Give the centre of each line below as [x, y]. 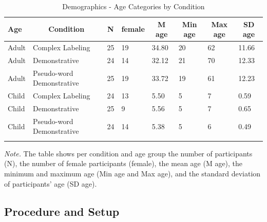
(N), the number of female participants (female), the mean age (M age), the [123, 163]
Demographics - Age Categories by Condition [133, 6]
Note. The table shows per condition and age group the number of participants [128, 153]
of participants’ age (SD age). [51, 183]
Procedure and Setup [62, 211]
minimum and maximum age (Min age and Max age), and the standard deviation [132, 173]
